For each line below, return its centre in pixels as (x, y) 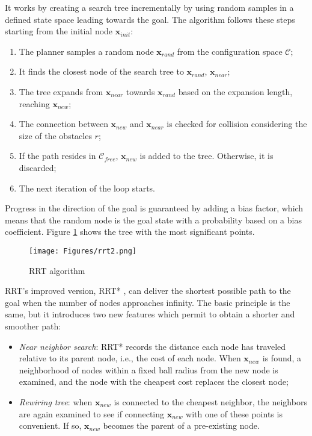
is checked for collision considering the (237, 124)
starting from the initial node (59, 31)
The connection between (63, 124)
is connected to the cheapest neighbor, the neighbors (210, 401)
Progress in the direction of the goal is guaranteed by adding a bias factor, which (154, 208)
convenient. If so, (50, 425)
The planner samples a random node (86, 51)
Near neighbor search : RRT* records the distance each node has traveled (152, 346)
